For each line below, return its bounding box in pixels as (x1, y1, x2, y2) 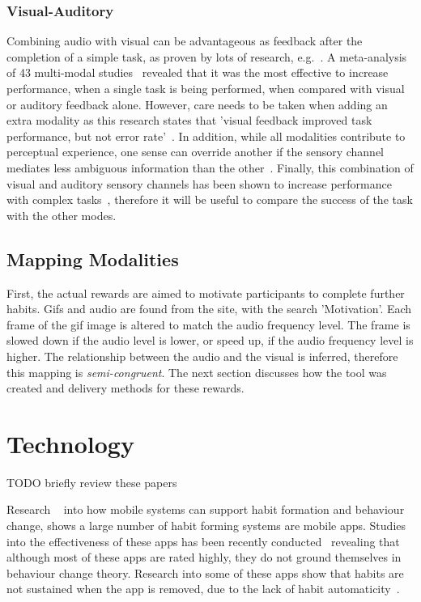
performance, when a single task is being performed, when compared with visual (6, 80, 405, 96)
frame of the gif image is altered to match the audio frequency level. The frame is (6, 316, 410, 333)
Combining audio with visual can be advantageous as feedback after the (6, 32, 363, 49)
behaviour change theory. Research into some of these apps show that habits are (6, 564, 404, 581)
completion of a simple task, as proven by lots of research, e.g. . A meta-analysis (6, 48, 407, 65)
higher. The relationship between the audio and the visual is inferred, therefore (6, 347, 398, 364)
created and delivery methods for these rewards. (6, 379, 245, 396)
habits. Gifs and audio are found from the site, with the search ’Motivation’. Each (6, 300, 412, 317)
